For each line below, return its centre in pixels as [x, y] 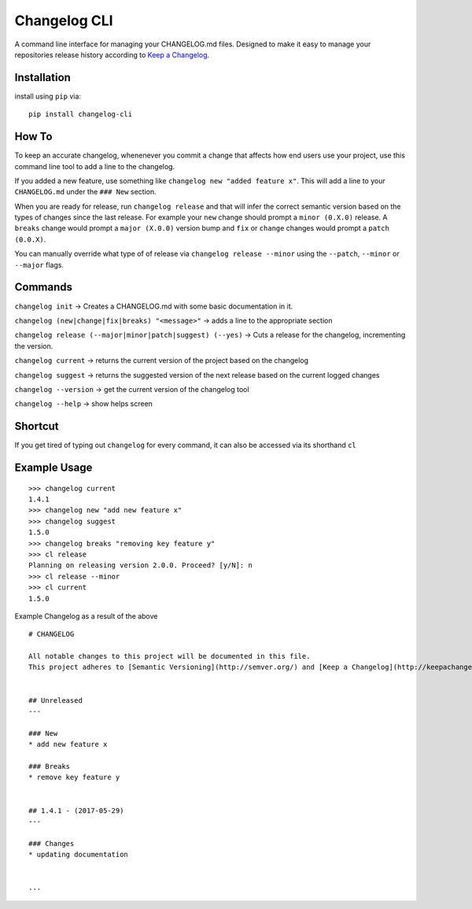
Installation [42, 78]
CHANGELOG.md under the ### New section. [85, 192]
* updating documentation [79, 855]
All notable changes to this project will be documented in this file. [170, 656]
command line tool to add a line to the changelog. [95, 166]
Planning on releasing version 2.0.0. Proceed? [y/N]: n [141, 565]
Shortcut [37, 426]
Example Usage [53, 468]
